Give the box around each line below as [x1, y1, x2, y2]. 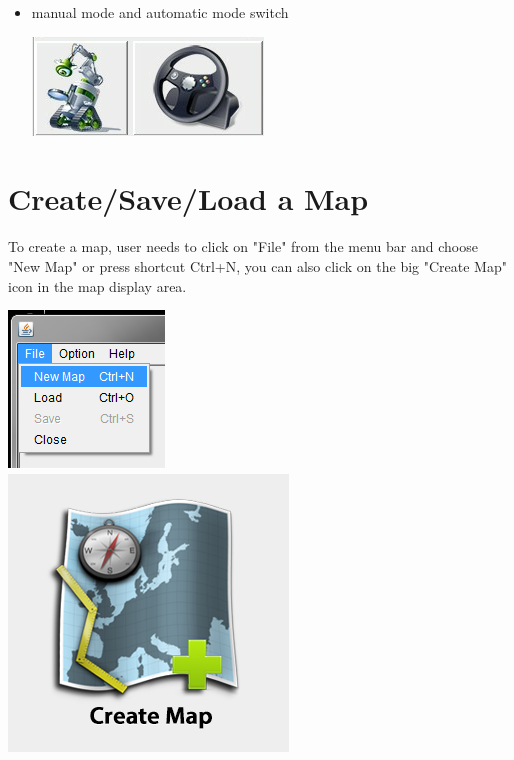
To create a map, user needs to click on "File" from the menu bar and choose [8, 236, 478, 257]
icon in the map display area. [8, 275, 187, 296]
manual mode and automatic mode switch [31, 2, 289, 22]
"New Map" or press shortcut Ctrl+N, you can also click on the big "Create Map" [8, 255, 507, 276]
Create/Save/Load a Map [8, 178, 369, 219]
